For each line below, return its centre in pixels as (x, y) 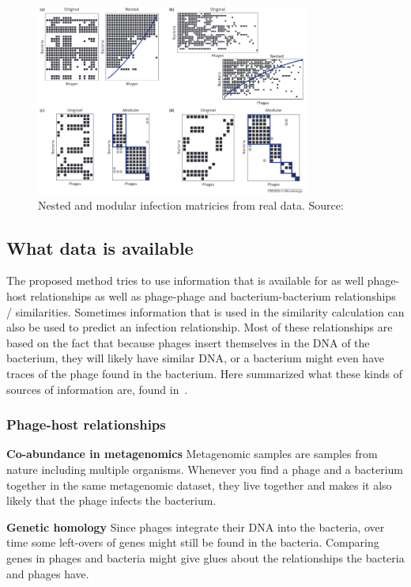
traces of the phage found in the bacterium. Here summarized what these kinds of (204, 374)
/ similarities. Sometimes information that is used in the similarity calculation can (205, 311)
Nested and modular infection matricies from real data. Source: (191, 205)
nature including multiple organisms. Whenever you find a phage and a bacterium (205, 470)
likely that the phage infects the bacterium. (111, 500)
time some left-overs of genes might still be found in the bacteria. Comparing (193, 542)
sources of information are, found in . (97, 389)
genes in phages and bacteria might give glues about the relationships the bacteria (205, 558)
